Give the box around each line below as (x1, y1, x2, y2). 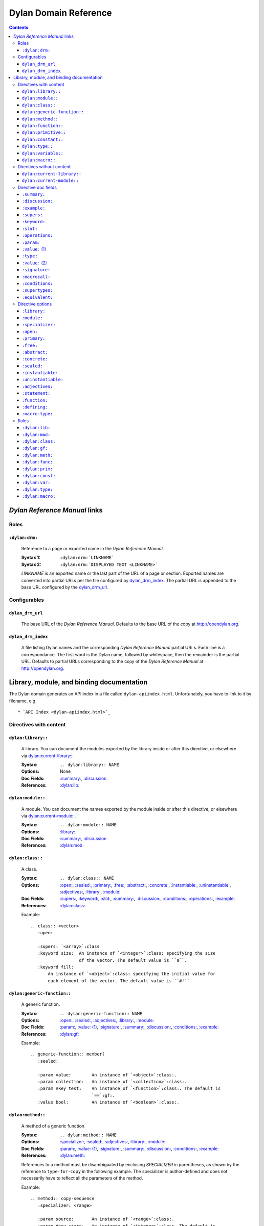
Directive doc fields (18, 184, 57, 190)
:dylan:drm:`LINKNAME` (60, 555, 114, 561)
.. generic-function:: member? (30, 1051, 105, 1057)
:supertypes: (22, 287, 53, 293)
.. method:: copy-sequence (30, 1196, 95, 1201)
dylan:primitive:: (22, 130, 66, 135)
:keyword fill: (37, 964, 74, 970)
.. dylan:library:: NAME (60, 762, 119, 767)
